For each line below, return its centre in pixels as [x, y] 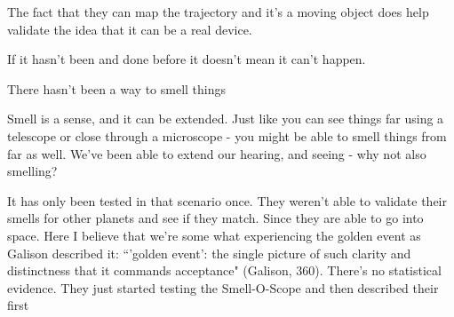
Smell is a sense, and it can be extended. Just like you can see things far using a [226, 119]
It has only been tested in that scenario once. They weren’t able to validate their [227, 200]
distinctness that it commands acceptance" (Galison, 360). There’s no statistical [224, 270]
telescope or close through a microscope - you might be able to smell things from [227, 135]
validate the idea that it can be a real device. [130, 29]
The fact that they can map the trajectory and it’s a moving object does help [218, 12]
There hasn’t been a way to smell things [117, 88]
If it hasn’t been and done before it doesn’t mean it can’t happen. [187, 59]
